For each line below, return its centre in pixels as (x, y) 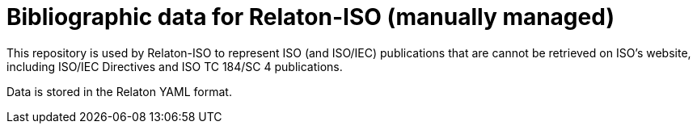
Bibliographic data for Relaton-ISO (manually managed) (310, 17)
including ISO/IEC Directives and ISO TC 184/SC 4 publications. (175, 66)
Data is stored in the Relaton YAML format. (119, 91)
